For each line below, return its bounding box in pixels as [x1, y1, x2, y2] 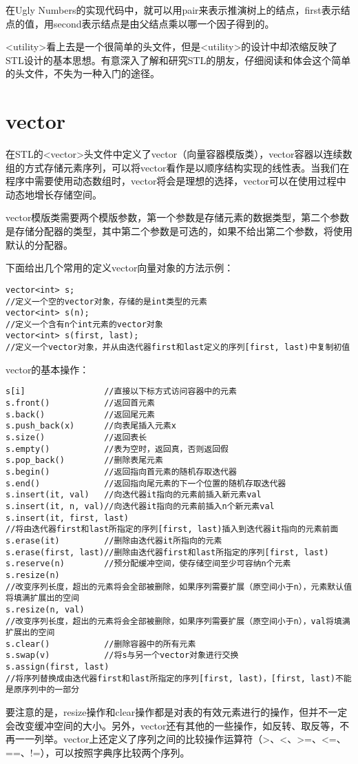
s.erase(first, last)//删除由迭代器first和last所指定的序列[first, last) [6, 547, 329, 557]
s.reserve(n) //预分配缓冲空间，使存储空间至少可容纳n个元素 [6, 559, 291, 569]
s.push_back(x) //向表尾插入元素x [6, 421, 176, 431]
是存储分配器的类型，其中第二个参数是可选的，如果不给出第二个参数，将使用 [6, 224, 352, 238]
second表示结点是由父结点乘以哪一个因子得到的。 [53, 16, 275, 30]
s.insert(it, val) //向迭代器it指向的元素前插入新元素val [6, 490, 262, 500]
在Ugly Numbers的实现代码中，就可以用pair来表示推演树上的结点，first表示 [6, 3, 341, 17]
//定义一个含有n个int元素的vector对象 [6, 319, 163, 329]
